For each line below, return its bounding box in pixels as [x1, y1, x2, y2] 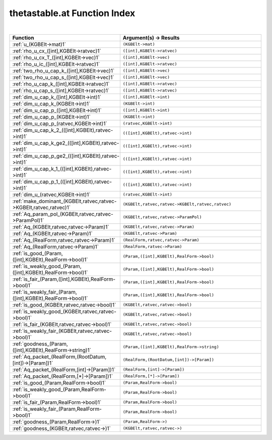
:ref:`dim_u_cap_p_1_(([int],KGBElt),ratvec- [12, 178, 112, 185]
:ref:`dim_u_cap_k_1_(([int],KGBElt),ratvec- [12, 165, 112, 172]
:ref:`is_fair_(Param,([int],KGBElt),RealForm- [12, 276, 116, 283]
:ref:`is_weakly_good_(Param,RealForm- [12, 386, 106, 393]
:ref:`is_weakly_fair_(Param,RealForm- [12, 405, 102, 412]
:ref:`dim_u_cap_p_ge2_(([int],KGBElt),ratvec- [12, 152, 120, 159]
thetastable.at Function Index [9, 8, 135, 19]
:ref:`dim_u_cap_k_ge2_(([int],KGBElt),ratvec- [12, 139, 119, 146]
